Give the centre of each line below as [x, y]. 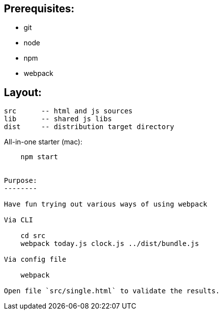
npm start [39, 157]
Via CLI [19, 220]
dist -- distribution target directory [89, 127]
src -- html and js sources [68, 111]
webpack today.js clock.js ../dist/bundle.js [110, 244]
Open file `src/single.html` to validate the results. [112, 291]
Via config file [35, 260]
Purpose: [21, 181]
